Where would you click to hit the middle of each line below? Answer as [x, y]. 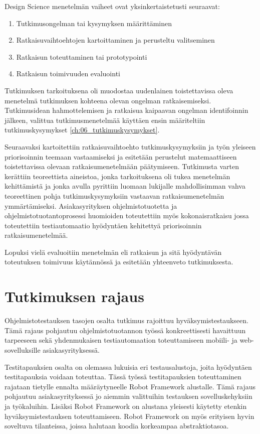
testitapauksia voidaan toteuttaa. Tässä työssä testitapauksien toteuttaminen [123, 377]
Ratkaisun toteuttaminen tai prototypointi [82, 56]
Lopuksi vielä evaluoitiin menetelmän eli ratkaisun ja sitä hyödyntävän [113, 252]
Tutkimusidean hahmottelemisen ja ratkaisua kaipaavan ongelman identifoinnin [126, 110]
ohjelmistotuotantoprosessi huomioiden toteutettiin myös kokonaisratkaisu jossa [127, 215]
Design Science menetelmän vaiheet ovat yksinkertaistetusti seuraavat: [112, 6]
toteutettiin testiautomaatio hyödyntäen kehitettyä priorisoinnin [103, 225]
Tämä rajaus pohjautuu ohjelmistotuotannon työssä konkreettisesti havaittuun [125, 330]
